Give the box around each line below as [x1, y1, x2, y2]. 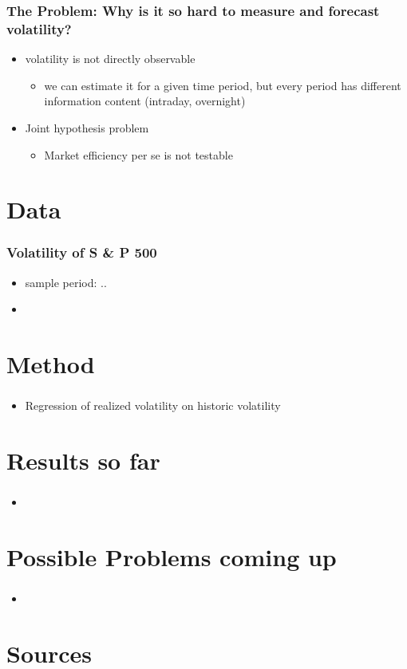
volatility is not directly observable [25, 50, 196, 67]
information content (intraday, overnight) [44, 92, 246, 109]
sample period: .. [25, 274, 107, 290]
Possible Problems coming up [6, 540, 337, 573]
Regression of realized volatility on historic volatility [25, 397, 281, 414]
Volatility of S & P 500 [6, 242, 157, 262]
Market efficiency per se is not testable [44, 146, 233, 163]
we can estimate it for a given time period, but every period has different [44, 77, 401, 93]
